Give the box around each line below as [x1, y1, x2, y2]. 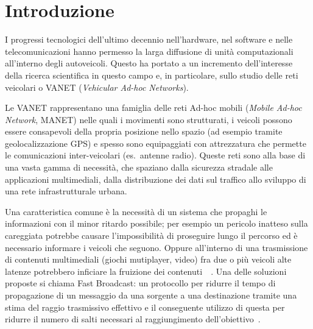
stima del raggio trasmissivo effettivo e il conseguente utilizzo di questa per [5, 300, 285, 313]
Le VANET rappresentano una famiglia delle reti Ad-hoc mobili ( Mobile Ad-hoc [5, 101, 302, 114]
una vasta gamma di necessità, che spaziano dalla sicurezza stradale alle [5, 161, 273, 174]
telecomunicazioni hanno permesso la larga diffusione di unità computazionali [5, 44, 294, 57]
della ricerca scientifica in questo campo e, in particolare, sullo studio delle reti [5, 68, 298, 81]
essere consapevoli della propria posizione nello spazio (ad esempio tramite [5, 125, 283, 138]
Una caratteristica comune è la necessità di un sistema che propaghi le [5, 205, 267, 218]
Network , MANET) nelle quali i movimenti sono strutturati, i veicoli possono [5, 113, 292, 126]
